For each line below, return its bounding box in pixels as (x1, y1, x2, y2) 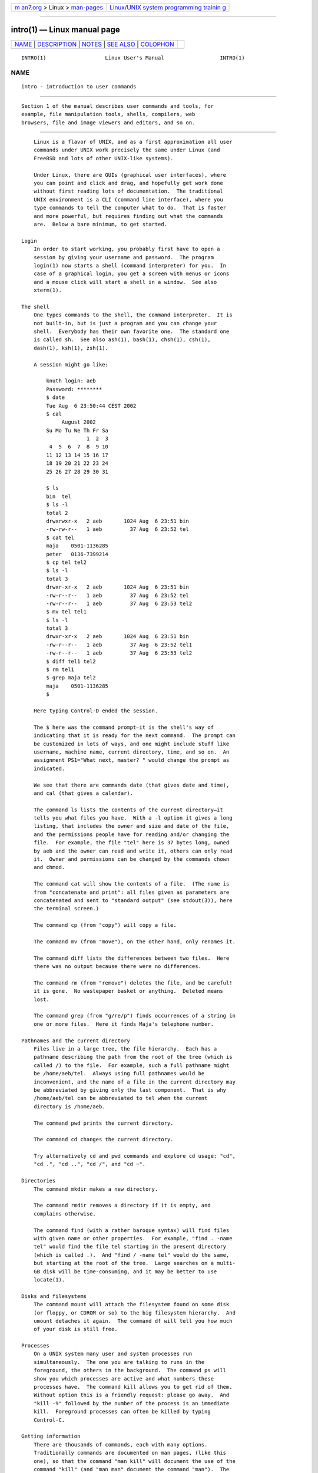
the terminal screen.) (33, 905, 100, 912)
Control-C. (33, 1416, 65, 1423)
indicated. (33, 765, 65, 772)
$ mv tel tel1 (46, 609, 87, 615)
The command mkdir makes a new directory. (33, 1185, 158, 1193)
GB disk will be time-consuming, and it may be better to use (33, 1268, 217, 1275)
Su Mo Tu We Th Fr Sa (46, 427, 109, 434)
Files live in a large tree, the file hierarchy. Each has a (33, 1046, 217, 1052)
